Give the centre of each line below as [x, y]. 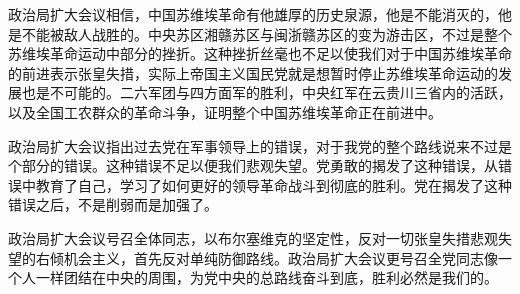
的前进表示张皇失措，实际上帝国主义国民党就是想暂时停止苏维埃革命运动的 [253, 72]
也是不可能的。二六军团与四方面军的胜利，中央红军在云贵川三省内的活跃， [266, 92]
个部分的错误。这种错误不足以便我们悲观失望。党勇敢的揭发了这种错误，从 [253, 165]
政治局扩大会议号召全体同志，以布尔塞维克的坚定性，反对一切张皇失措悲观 [253, 237]
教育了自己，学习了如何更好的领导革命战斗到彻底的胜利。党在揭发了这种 [273, 184]
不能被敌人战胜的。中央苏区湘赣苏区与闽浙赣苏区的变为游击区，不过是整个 [266, 33]
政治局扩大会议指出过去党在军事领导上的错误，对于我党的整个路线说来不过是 [260, 145]
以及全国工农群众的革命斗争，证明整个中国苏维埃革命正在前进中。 [225, 111]
